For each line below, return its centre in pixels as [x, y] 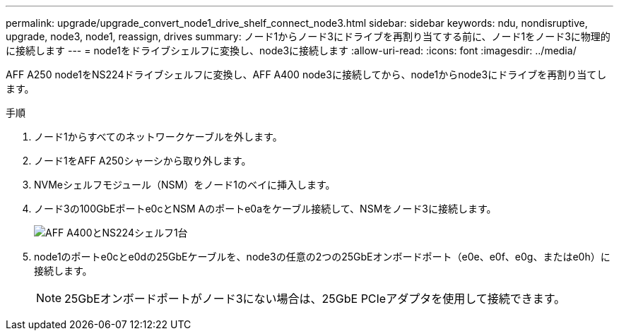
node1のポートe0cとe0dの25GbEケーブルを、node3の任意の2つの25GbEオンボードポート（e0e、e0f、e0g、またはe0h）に [322, 257]
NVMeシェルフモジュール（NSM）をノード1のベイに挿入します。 [185, 185]
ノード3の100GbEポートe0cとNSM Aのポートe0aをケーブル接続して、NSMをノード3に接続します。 [265, 209]
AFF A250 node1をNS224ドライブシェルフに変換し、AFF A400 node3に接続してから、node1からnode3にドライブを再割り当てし [306, 74]
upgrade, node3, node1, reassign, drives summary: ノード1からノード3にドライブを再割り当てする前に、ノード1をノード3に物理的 [308, 36]
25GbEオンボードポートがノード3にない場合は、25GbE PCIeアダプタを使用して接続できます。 [315, 299]
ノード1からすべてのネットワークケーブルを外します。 [158, 137]
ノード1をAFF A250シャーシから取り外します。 [143, 161]
